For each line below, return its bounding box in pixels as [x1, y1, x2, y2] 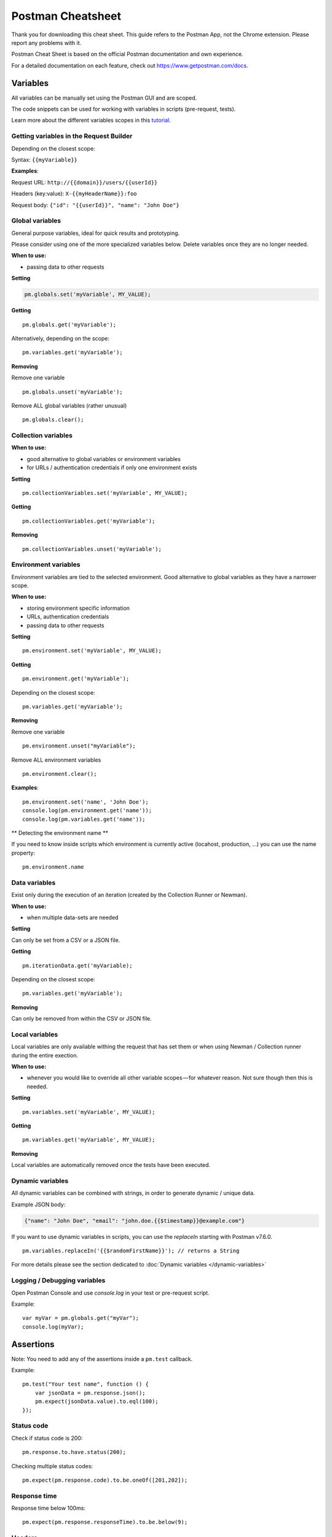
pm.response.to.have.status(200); [22, 1448, 126, 1456]
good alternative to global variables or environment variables [26, 455, 181, 462]
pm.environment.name [22, 864, 84, 871]
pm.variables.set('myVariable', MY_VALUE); [22, 1108, 156, 1115]
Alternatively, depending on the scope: [11, 334, 110, 342]
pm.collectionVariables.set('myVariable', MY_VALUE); [22, 489, 188, 496]
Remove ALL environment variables [11, 756, 101, 764]
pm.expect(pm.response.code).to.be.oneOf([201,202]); [22, 1476, 188, 1484]
